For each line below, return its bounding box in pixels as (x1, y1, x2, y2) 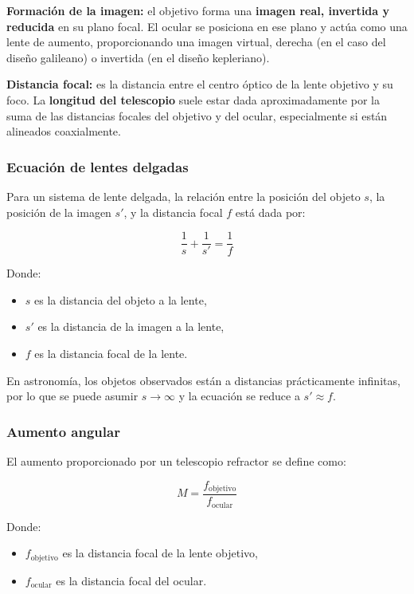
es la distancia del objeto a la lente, (34, 291, 207, 308)
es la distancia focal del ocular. (56, 572, 207, 588)
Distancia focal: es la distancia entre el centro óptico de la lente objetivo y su (6, 76, 393, 92)
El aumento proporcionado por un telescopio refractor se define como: (6, 453, 346, 469)
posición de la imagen (6, 203, 111, 220)
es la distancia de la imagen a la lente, (37, 318, 225, 335)
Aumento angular (6, 421, 120, 441)
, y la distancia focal (123, 203, 223, 220)
